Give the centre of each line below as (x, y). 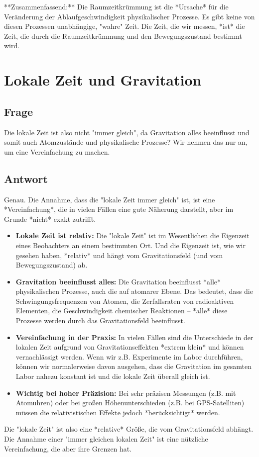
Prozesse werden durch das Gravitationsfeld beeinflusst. (100, 320)
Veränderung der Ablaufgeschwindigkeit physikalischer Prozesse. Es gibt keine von (129, 16)
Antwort (26, 178)
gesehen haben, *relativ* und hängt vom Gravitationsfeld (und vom (119, 255)
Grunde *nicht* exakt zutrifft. (50, 219)
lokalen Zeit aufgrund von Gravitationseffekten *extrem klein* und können (130, 347)
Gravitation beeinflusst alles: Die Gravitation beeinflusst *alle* (118, 281)
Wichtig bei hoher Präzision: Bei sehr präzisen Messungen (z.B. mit (126, 393)
